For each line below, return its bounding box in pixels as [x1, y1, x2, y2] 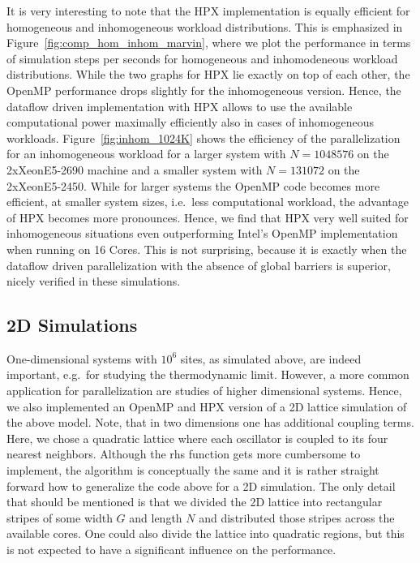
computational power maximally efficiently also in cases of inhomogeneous [6, 114, 374, 131]
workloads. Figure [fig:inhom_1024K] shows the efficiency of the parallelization [6, 129, 401, 146]
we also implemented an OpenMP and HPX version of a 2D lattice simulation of [6, 398, 407, 415]
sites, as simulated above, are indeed [180, 350, 362, 367]
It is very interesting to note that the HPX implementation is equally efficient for [6, 2, 410, 19]
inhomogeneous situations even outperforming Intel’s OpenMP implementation [6, 225, 398, 242]
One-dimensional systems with [6, 350, 157, 367]
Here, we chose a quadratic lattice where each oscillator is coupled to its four [6, 429, 388, 446]
